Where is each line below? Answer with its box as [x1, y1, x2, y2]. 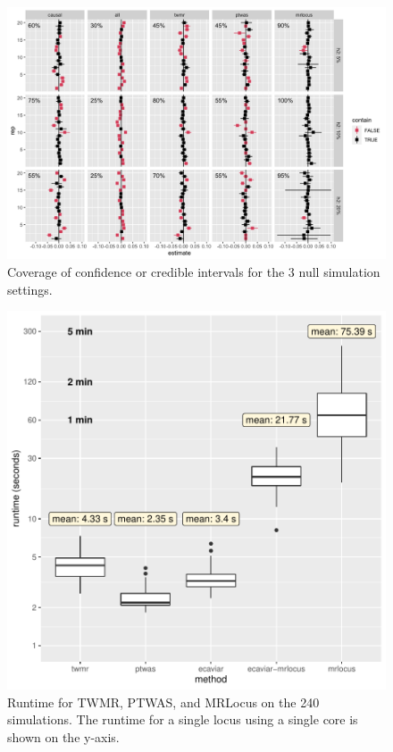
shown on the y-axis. [7, 727, 120, 746]
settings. [7, 280, 53, 298]
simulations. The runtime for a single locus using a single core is [7, 710, 358, 729]
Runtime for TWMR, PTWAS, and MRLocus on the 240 [7, 692, 320, 711]
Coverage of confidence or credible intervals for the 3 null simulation [7, 262, 380, 280]
